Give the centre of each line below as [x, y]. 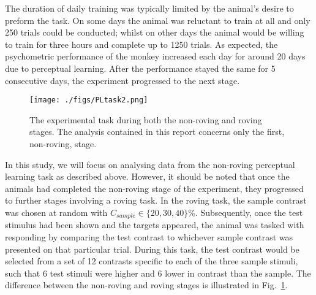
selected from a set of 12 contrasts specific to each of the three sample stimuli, [152, 261]
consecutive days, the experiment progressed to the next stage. [122, 80]
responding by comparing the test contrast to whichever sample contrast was [149, 237]
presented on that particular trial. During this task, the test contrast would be [152, 249]
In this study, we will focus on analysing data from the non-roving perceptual [150, 164]
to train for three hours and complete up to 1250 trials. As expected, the [141, 44]
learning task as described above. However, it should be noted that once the [147, 176]
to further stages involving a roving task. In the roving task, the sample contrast [156, 200]
